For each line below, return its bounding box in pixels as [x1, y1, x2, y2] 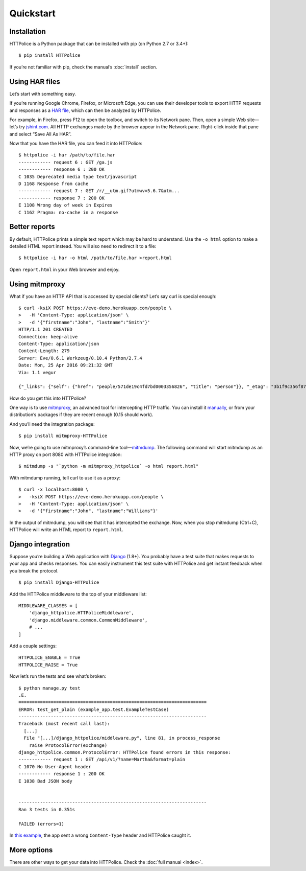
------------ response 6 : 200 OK [18, 167, 105, 172]
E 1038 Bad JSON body [18, 778, 72, 784]
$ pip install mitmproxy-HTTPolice [18, 433, 108, 439]
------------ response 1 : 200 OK [18, 771, 105, 777]
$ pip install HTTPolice [18, 53, 81, 58]
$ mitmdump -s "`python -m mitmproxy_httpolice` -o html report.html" [18, 463, 199, 469]
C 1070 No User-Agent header [18, 764, 91, 769]
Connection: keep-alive [18, 334, 78, 339]
